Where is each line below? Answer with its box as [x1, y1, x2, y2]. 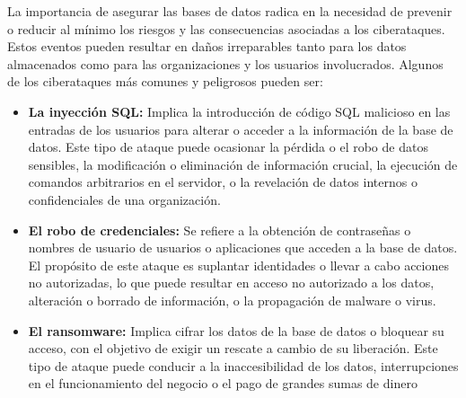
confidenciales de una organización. [28, 190, 221, 208]
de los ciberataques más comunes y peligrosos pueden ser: [7, 72, 323, 91]
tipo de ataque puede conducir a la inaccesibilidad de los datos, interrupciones [28, 356, 459, 375]
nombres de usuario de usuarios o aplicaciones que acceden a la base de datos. [28, 238, 458, 257]
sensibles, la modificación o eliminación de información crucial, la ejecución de [28, 155, 458, 173]
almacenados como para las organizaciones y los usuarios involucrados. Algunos [7, 54, 444, 73]
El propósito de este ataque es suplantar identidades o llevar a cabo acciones [28, 255, 449, 274]
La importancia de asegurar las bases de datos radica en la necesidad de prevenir [7, 2, 453, 20]
